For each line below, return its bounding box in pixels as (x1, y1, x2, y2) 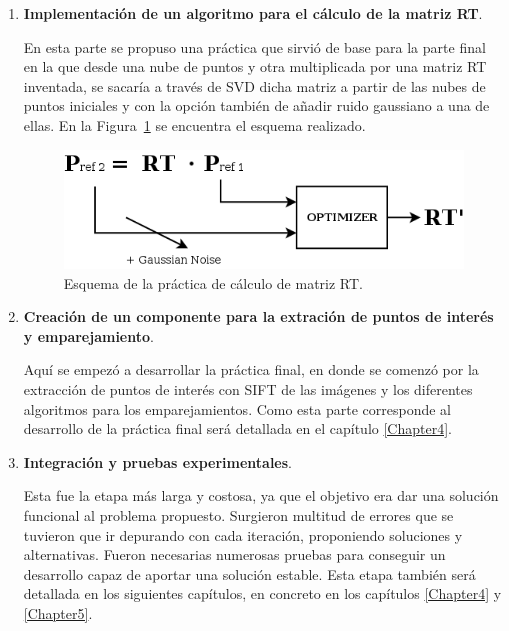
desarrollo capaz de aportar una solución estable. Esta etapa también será (23, 563, 476, 584)
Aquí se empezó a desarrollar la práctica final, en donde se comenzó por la (23, 359, 479, 380)
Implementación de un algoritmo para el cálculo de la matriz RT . (23, 3, 483, 23)
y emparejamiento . (23, 325, 154, 346)
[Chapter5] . (23, 602, 93, 623)
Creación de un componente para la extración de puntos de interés (23, 306, 494, 327)
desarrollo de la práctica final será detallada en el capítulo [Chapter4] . (23, 418, 452, 439)
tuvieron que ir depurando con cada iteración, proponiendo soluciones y (23, 524, 463, 545)
